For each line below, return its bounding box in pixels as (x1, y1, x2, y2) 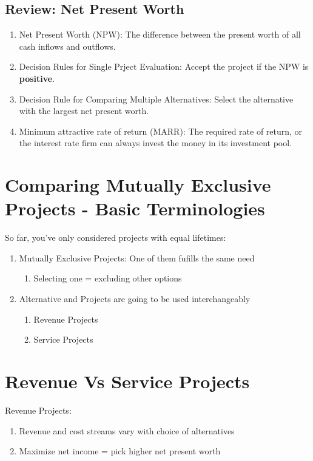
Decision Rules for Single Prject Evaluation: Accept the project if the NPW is (19, 60, 309, 73)
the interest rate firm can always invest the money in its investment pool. (19, 136, 292, 149)
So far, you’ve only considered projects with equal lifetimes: (5, 231, 226, 244)
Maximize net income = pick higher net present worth (19, 445, 221, 457)
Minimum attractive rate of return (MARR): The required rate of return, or (19, 124, 303, 137)
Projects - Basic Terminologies (5, 196, 265, 221)
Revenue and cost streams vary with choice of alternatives (19, 424, 235, 437)
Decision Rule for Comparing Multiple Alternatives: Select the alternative (19, 92, 294, 105)
